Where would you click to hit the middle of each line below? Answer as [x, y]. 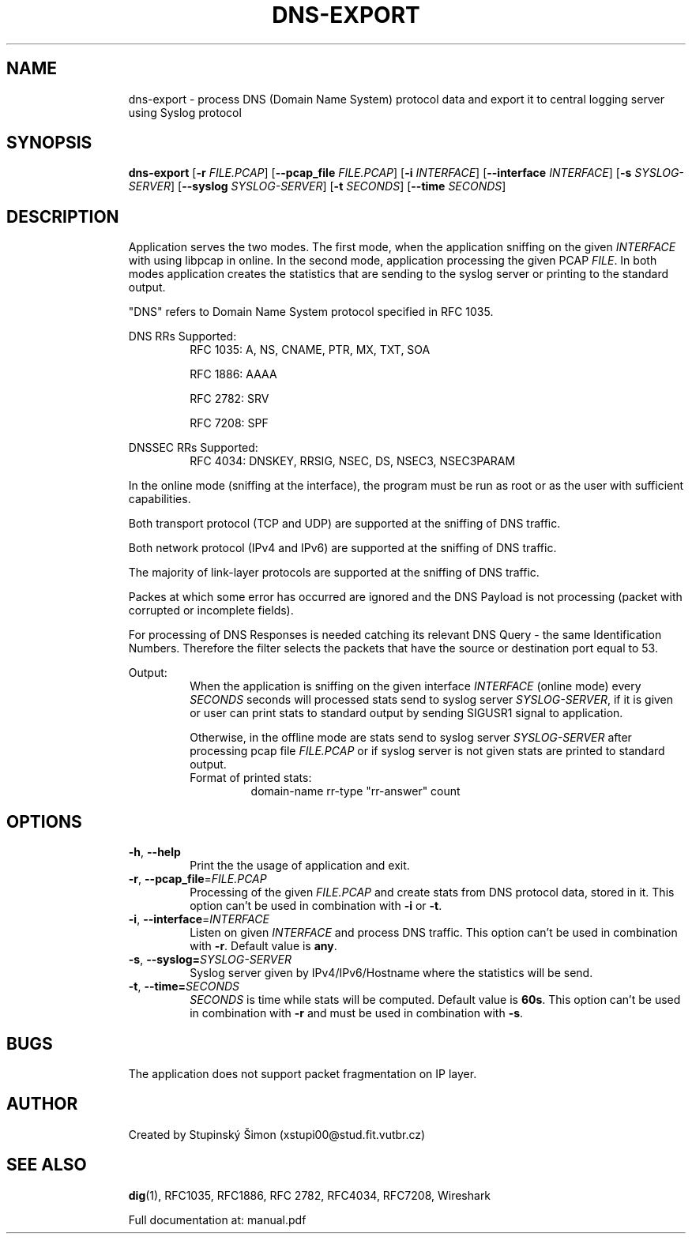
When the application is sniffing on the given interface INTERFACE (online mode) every [416, 686]
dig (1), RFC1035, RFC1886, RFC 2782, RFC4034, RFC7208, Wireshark [310, 1195]
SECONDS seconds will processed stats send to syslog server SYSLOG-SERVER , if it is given [432, 700]
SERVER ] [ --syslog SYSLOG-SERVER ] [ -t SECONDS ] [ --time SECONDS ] [317, 186]
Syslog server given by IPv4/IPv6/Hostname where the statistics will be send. [391, 973]
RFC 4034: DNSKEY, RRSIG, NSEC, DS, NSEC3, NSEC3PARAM [353, 461]
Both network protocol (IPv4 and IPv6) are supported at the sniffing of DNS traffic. [342, 548]
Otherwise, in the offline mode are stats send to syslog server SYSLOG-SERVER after [411, 738]
